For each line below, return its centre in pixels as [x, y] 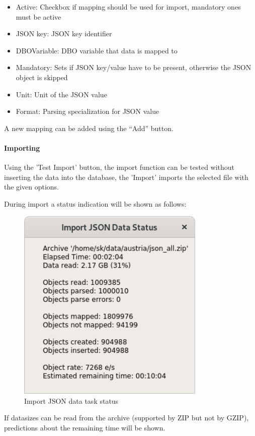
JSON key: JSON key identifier [64, 34]
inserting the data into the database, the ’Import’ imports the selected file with [126, 177]
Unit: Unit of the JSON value [61, 94]
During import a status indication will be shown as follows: [95, 203]
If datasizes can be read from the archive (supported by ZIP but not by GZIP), [126, 418]
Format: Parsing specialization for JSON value [88, 111]
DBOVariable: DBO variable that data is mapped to [97, 50]
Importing [22, 147]
